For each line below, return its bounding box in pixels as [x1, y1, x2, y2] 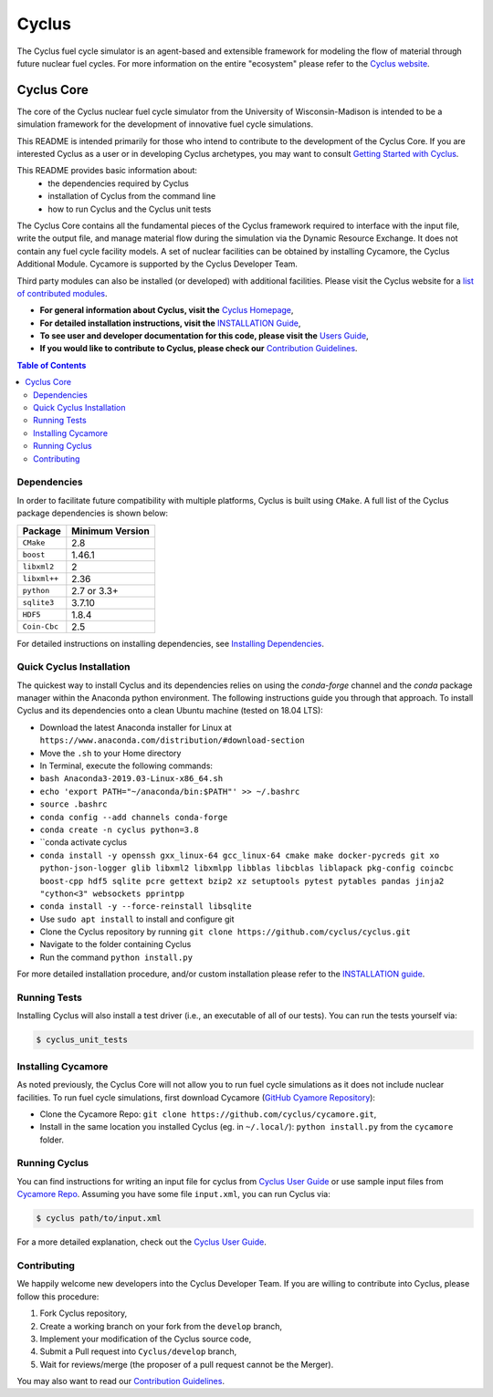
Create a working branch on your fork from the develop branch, [39, 1320, 283, 1331]
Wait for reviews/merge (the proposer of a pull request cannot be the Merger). [39, 1359, 334, 1370]
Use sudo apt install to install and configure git [39, 913, 235, 924]
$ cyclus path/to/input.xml [36, 1214, 162, 1224]
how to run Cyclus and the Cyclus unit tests [47, 203, 212, 214]
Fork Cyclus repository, [39, 1308, 128, 1319]
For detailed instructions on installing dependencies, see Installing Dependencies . [16, 638, 324, 649]
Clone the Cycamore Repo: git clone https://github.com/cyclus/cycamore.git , [39, 1109, 377, 1120]
